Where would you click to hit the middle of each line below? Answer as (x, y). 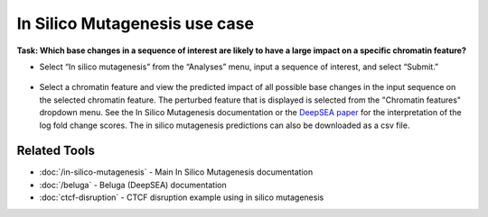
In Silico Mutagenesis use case (136, 23)
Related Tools (56, 151)
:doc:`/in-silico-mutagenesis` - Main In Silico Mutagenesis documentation (176, 172)
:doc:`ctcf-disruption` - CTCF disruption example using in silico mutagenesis (182, 197)
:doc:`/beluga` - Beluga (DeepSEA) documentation (133, 185)
